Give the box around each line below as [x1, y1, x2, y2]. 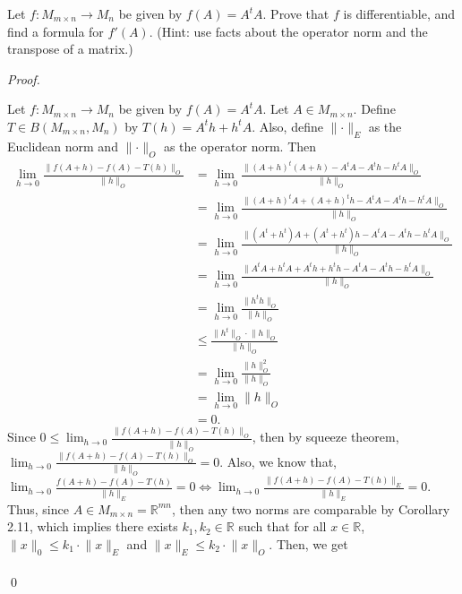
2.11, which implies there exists [7, 517, 178, 536]
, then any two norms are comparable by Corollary [171, 499, 450, 518]
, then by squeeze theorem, [252, 427, 399, 446]
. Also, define [252, 116, 323, 135]
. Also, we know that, [219, 452, 337, 470]
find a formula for [7, 22, 104, 40]
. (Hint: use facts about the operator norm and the [149, 22, 428, 40]
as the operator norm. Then [163, 136, 317, 155]
